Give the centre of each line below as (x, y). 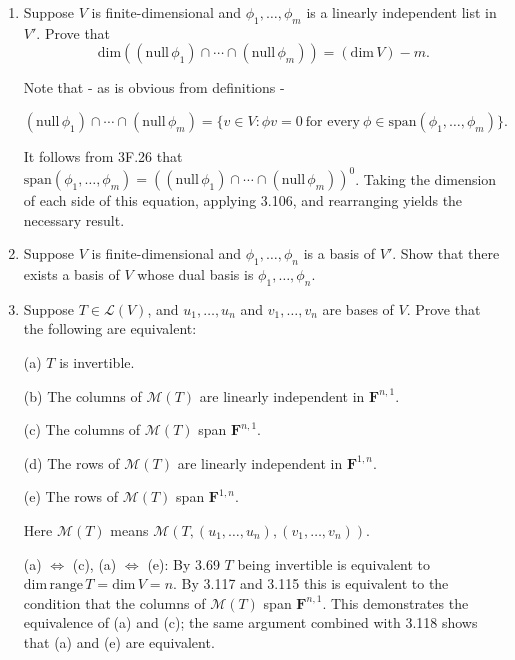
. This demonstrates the (395, 602)
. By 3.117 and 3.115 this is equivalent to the (311, 583)
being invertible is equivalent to (334, 563)
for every (332, 121)
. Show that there (446, 253)
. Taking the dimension (426, 178)
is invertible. (97, 362)
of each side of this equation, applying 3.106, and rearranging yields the (243, 200)
